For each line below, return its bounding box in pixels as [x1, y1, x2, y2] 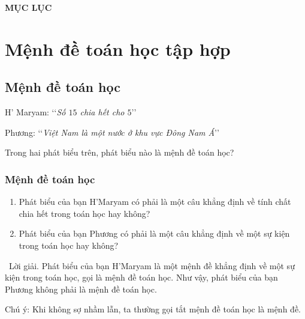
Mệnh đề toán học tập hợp [5, 36, 231, 61]
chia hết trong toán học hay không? [19, 207, 150, 219]
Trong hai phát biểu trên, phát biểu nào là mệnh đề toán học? [5, 146, 234, 159]
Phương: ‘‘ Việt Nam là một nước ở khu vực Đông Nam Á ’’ [5, 126, 219, 138]
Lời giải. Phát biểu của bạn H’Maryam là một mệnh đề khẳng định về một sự [9, 259, 295, 272]
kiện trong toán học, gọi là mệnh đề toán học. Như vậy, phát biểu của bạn [5, 271, 278, 284]
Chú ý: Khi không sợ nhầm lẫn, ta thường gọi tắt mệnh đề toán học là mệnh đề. [5, 303, 301, 315]
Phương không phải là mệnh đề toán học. [5, 282, 157, 295]
